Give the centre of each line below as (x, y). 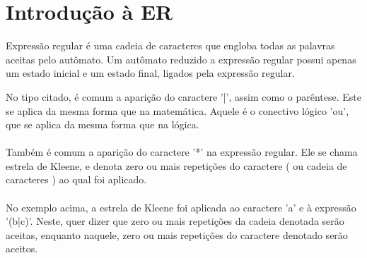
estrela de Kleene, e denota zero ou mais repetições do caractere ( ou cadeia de (176, 165)
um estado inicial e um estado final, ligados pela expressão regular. (150, 73)
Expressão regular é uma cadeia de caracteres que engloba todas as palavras (170, 45)
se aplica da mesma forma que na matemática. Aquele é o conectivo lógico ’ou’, (177, 110)
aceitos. (22, 248)
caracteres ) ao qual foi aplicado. (76, 179)
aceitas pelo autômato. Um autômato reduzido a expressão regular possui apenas (181, 59)
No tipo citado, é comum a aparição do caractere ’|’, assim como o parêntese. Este (184, 96)
